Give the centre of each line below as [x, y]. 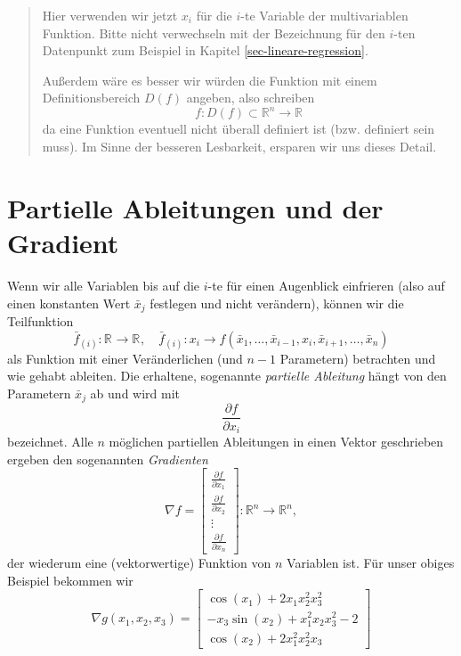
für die [214, 15]
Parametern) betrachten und [358, 358]
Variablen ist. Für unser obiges [371, 562]
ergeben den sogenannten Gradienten [108, 459]
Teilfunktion [40, 321]
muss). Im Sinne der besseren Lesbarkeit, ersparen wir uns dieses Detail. [239, 147]
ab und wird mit [135, 393]
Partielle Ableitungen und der [195, 207]
